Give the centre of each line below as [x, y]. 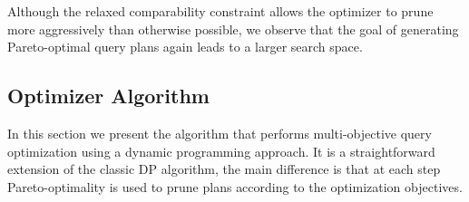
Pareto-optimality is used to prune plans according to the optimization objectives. [235, 186]
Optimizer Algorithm [108, 96]
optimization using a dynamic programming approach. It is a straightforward [221, 151]
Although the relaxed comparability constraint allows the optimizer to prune [220, 11]
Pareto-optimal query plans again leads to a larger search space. [185, 47]
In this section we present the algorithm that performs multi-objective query [220, 133]
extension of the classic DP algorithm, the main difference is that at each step [224, 169]
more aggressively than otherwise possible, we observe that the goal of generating [233, 29]
